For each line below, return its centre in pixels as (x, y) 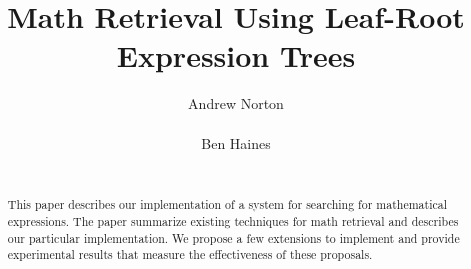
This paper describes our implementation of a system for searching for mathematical (227, 204)
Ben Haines (236, 142)
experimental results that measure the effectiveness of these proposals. (190, 254)
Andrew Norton (236, 103)
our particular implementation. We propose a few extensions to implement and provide (233, 237)
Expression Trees (236, 55)
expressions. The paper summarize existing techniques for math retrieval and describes (233, 221)
